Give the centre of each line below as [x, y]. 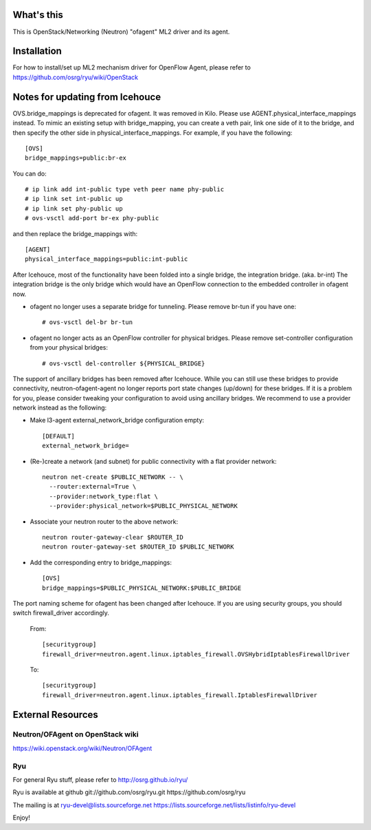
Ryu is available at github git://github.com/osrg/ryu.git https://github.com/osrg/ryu [129, 792]
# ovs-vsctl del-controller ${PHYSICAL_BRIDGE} [124, 363]
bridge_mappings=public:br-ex [76, 158]
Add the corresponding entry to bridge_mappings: [101, 562]
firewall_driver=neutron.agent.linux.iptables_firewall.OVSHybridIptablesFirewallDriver [196, 654]
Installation [37, 51]
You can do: [30, 173]
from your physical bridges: [69, 348]
